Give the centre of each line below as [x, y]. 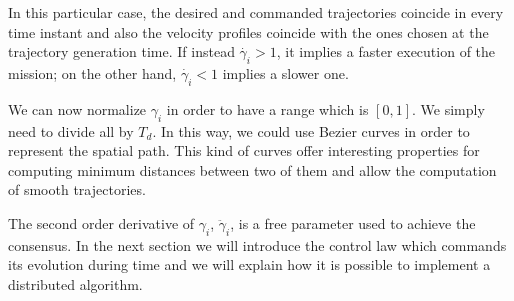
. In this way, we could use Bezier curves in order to [311, 130]
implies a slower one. [285, 72]
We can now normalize [77, 108]
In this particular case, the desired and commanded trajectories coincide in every [256, 12]
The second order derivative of [101, 222]
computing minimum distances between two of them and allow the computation [252, 169]
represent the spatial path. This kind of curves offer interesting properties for [244, 150]
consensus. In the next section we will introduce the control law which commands [257, 244]
